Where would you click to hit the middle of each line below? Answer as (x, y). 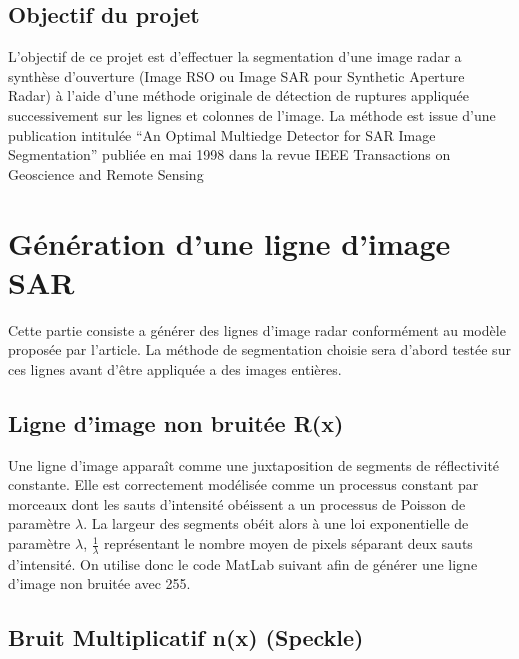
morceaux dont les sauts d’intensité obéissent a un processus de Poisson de (237, 503)
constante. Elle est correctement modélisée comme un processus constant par (243, 484)
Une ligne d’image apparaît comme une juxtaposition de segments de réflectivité (254, 464)
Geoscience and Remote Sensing (106, 173)
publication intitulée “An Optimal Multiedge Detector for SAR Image (222, 134)
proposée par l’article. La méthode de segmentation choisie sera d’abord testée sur (259, 349)
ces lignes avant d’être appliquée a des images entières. (175, 368)
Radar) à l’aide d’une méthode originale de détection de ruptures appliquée (238, 95)
